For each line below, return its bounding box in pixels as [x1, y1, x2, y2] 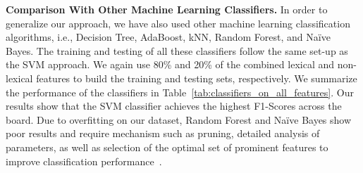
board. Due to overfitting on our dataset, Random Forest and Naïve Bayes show [6, 112, 352, 127]
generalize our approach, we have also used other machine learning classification [6, 15, 350, 30]
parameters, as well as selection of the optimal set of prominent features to [6, 139, 328, 154]
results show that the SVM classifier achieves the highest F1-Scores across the [6, 98, 342, 113]
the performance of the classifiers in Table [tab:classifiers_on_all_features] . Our [6, 84, 354, 99]
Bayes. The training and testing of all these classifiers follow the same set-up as [6, 43, 348, 58]
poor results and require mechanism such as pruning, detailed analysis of [6, 126, 320, 141]
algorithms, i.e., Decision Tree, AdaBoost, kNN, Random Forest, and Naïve [6, 30, 331, 44]
